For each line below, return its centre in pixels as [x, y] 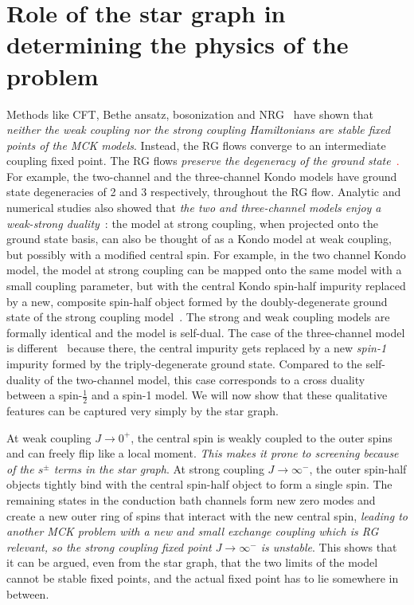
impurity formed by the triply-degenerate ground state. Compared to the [184, 363]
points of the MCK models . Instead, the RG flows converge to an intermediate [196, 145]
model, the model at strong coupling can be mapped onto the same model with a [204, 270]
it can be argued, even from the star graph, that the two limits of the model [192, 562]
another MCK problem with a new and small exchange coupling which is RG [193, 531]
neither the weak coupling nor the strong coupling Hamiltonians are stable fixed [199, 130]
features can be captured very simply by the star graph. [143, 411]
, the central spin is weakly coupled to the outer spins [262, 437]
